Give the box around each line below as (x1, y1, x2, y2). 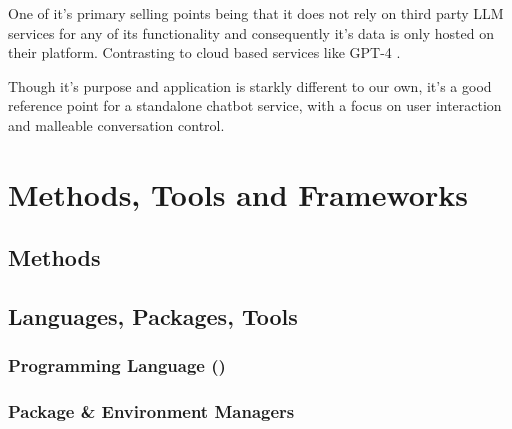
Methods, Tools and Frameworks (8, 173, 468, 214)
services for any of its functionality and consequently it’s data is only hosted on (8, 22, 494, 43)
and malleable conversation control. (8, 114, 225, 135)
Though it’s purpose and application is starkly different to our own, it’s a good (8, 75, 492, 96)
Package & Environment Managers (8, 399, 295, 424)
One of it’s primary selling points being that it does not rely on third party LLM (8, 3, 504, 23)
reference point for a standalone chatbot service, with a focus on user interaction (8, 95, 502, 116)
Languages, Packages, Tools (8, 301, 298, 332)
